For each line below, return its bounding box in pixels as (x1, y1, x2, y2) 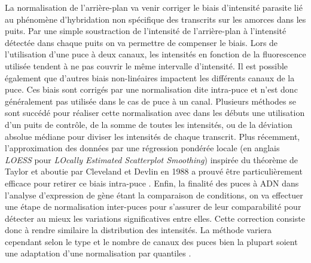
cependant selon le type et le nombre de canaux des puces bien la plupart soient (5, 235, 298, 247)
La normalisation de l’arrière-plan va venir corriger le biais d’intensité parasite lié (5, 1, 303, 13)
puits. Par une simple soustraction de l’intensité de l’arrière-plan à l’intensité (5, 25, 286, 37)
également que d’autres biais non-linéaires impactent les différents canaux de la (5, 71, 295, 84)
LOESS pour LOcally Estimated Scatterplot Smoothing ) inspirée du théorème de (5, 153, 298, 166)
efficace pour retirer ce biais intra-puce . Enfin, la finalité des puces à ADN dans (5, 176, 299, 189)
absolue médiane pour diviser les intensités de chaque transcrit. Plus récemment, (5, 130, 300, 142)
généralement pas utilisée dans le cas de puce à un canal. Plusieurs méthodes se (5, 94, 296, 107)
